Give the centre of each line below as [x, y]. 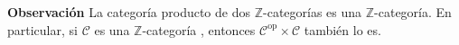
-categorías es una [313, 12]
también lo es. [342, 29]
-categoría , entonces [199, 29]
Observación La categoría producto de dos [129, 12]
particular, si [42, 29]
